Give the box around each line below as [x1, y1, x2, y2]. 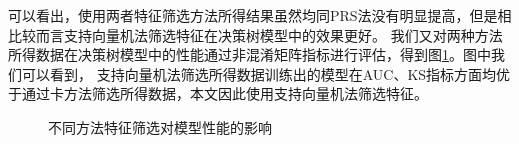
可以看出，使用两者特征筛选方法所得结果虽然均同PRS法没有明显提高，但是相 [8, 5, 512, 25]
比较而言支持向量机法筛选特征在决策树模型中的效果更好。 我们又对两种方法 [8, 24, 503, 45]
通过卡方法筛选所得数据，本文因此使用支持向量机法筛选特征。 [21, 83, 428, 104]
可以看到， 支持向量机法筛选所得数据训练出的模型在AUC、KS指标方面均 [21, 63, 497, 84]
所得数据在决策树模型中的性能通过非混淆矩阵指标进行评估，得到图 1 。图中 [8, 44, 491, 65]
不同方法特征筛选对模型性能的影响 [48, 116, 272, 137]
